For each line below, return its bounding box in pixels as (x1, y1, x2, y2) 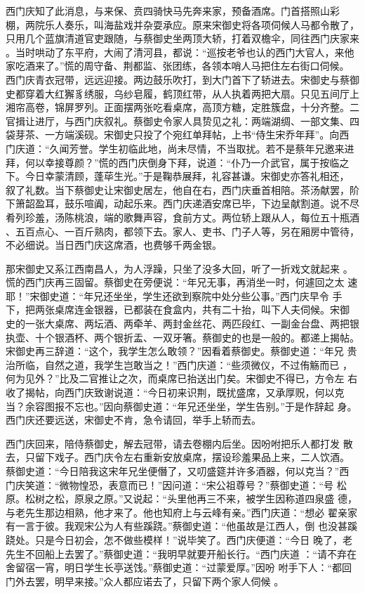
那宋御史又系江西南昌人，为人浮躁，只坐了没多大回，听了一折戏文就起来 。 (6, 261, 353, 275)
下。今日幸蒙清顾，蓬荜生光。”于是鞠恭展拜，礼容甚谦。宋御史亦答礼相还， (6, 169, 350, 183)
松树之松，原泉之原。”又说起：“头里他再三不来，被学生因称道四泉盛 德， (25, 491, 357, 506)
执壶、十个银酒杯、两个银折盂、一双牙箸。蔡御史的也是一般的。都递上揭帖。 (6, 330, 359, 344)
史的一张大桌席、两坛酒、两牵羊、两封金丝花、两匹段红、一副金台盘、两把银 (6, 316, 359, 331)
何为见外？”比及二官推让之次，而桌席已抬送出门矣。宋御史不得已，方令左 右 (6, 371, 358, 386)
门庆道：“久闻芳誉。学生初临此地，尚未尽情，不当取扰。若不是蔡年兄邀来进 (6, 141, 354, 155)
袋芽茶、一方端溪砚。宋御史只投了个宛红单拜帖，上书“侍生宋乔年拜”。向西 (6, 127, 350, 142)
